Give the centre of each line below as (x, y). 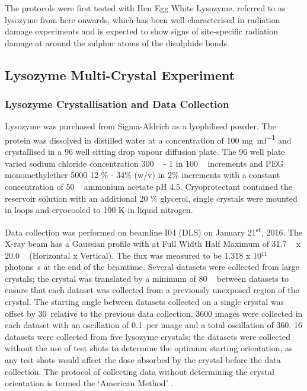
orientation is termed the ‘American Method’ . (89, 383)
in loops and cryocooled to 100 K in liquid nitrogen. (99, 210)
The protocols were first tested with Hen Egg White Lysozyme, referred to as (145, 8)
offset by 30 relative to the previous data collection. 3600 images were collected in (154, 313)
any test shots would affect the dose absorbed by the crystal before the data (143, 359)
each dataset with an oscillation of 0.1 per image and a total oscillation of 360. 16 (153, 325)
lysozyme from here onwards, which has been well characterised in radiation (143, 19)
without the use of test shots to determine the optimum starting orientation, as (149, 348)
